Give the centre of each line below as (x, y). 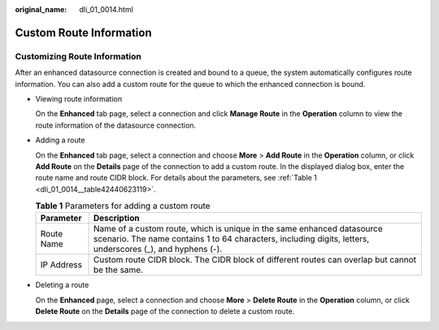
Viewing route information (78, 98)
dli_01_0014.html (106, 9)
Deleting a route (62, 285)
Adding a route (60, 140)
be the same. (118, 270)
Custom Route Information (83, 33)
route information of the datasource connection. (116, 125)
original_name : (41, 9)
